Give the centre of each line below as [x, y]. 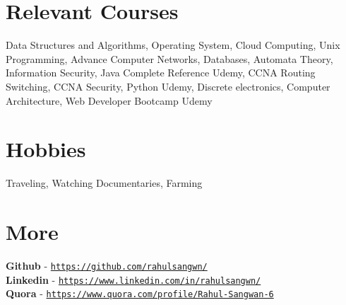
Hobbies [46, 149]
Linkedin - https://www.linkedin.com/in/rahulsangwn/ [133, 279]
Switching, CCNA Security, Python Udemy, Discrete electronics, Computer [168, 86]
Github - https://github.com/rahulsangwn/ [107, 265]
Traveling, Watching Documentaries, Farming [104, 183]
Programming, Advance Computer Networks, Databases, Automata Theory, [169, 58]
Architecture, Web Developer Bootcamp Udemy [109, 100]
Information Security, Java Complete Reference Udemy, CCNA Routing [161, 73]
